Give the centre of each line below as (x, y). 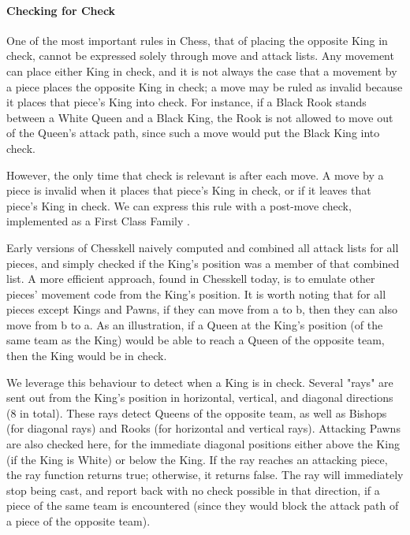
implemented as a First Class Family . (98, 221)
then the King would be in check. (87, 356)
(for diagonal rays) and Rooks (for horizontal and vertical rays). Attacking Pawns (203, 428)
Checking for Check (61, 10)
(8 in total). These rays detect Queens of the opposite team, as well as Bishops (197, 412)
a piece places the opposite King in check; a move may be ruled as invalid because (205, 86)
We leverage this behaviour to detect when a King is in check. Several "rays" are (200, 382)
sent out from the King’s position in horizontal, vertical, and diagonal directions (200, 398)
